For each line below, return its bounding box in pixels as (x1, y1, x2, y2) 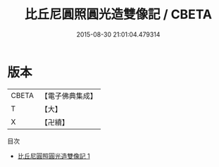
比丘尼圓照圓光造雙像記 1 (17, 151, 90, 160)
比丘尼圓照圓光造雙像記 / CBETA (24, 6, 213, 23)
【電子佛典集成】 (40, 91, 97, 101)
